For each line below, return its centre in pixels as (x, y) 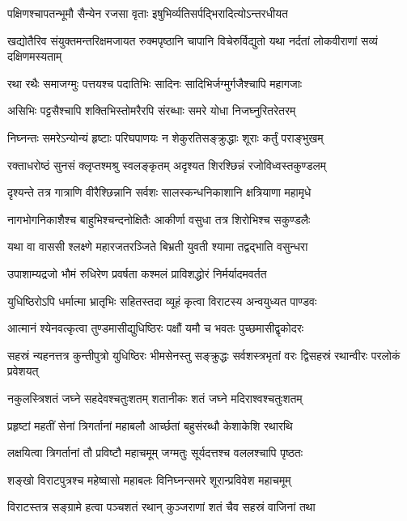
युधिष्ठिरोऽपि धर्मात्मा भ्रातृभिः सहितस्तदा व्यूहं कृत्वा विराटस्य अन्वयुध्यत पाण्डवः (162, 301)
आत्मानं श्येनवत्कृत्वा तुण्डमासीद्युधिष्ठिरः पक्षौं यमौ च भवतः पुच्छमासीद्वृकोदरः (156, 328)
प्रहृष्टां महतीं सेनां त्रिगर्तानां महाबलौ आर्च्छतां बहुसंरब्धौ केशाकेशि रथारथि (150, 425)
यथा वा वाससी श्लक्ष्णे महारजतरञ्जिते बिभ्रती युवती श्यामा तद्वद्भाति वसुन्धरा (158, 246)
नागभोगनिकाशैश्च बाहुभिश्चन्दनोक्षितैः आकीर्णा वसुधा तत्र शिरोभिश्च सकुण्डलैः (159, 219)
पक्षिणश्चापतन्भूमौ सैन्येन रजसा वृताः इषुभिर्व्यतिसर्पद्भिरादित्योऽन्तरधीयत (148, 13)
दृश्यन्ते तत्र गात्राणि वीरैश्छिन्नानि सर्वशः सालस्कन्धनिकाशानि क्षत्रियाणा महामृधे (159, 192)
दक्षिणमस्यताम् (35, 56)
